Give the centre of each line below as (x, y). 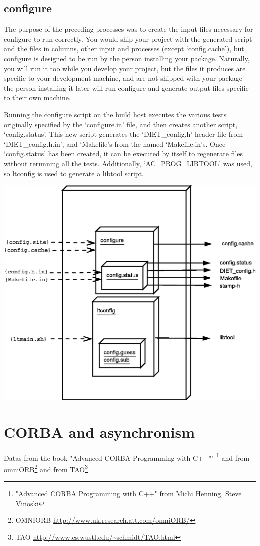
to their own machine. (37, 97)
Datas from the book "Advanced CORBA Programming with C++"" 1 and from (127, 457)
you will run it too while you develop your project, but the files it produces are (125, 68)
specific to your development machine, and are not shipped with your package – (126, 78)
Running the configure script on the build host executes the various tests (115, 114)
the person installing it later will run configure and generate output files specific (126, 87)
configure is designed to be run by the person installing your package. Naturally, (127, 58)
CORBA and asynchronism (100, 432)
